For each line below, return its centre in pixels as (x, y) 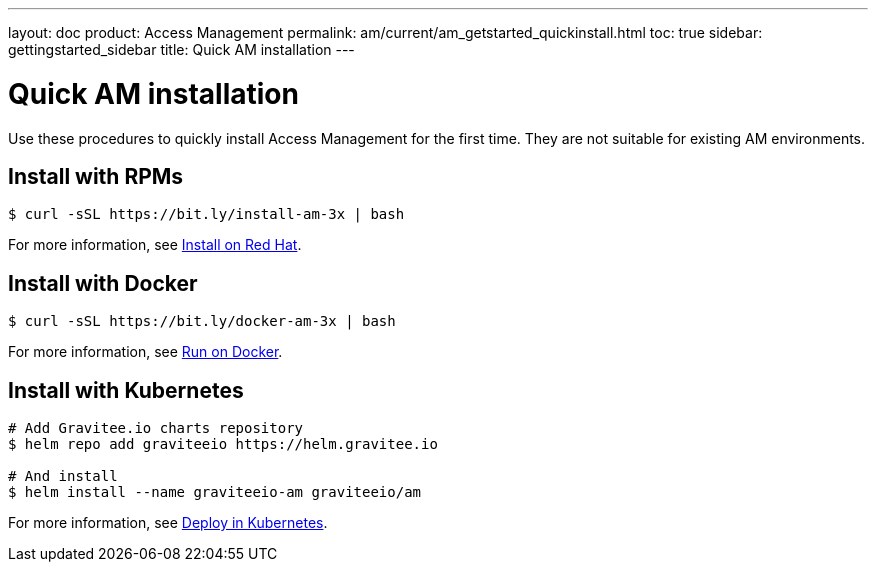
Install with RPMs (96, 176)
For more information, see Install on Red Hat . (155, 245)
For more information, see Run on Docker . (145, 352)
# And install (63, 476)
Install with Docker (103, 283)
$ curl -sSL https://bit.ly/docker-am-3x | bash (202, 321)
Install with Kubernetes (126, 390)
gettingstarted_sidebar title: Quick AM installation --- (181, 49)
